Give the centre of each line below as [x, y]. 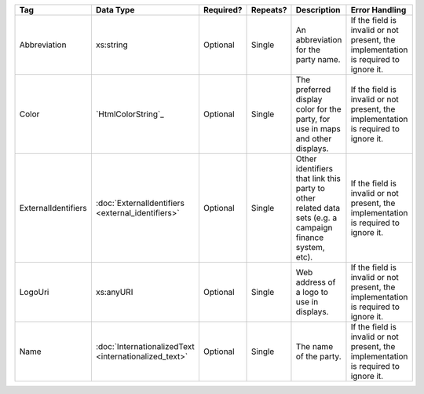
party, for [313, 119]
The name [314, 346]
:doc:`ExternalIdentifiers [140, 203]
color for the [318, 109]
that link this [318, 179]
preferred [313, 89]
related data [318, 208]
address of [316, 282]
